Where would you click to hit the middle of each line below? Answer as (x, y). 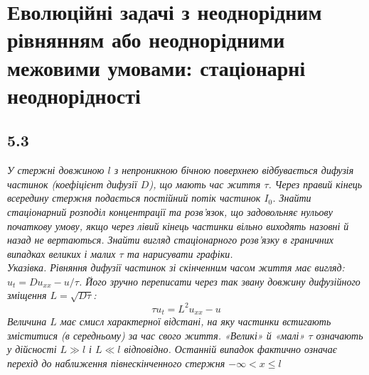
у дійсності (32, 349)
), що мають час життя (205, 184)
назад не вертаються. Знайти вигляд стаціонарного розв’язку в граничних (170, 240)
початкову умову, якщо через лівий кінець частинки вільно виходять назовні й (178, 225)
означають (339, 335)
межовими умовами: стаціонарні (156, 67)
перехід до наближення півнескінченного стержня (116, 363)
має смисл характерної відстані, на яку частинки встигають (196, 321)
